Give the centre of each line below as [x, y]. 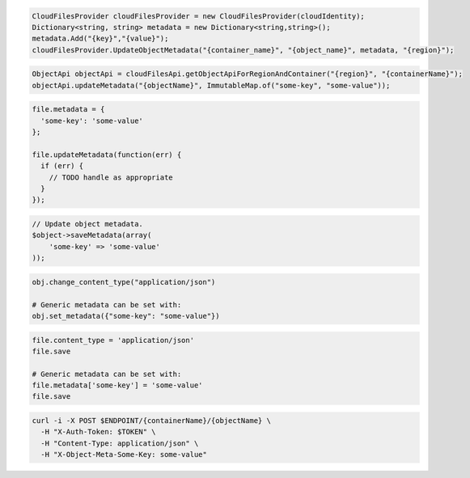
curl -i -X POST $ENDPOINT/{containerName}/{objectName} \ [151, 421]
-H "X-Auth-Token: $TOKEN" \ [99, 432]
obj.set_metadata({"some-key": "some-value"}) [126, 316]
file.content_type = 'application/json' [113, 340]
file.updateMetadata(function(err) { [107, 154]
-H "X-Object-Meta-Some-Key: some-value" [124, 455]
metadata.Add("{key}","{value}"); [100, 39]
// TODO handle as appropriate [111, 177]
